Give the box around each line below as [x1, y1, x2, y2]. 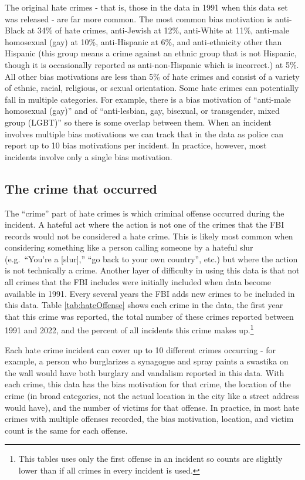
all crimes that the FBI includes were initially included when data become [5, 276, 272, 288]
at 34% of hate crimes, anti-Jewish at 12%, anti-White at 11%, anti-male [27, 24, 290, 36]
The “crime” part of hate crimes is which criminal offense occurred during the [5, 207, 284, 219]
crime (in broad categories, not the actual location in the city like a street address [5, 390, 299, 402]
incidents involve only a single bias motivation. [5, 150, 172, 163]
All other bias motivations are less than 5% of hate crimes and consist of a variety [5, 70, 300, 82]
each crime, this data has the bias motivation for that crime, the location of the [5, 378, 291, 390]
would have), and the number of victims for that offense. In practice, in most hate [5, 401, 299, 413]
